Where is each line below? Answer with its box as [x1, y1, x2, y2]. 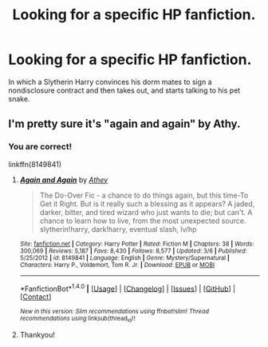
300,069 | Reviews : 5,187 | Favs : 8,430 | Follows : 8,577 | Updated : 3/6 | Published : [19, 246, 247, 255]
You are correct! [8, 142, 73, 153]
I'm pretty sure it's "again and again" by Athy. [8, 118, 241, 131]
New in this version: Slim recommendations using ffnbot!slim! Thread [19, 308, 210, 316]
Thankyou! [19, 329, 56, 339]
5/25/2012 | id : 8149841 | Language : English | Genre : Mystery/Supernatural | [19, 253, 230, 261]
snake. [8, 94, 30, 103]
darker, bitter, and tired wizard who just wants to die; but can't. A [39, 207, 253, 217]
